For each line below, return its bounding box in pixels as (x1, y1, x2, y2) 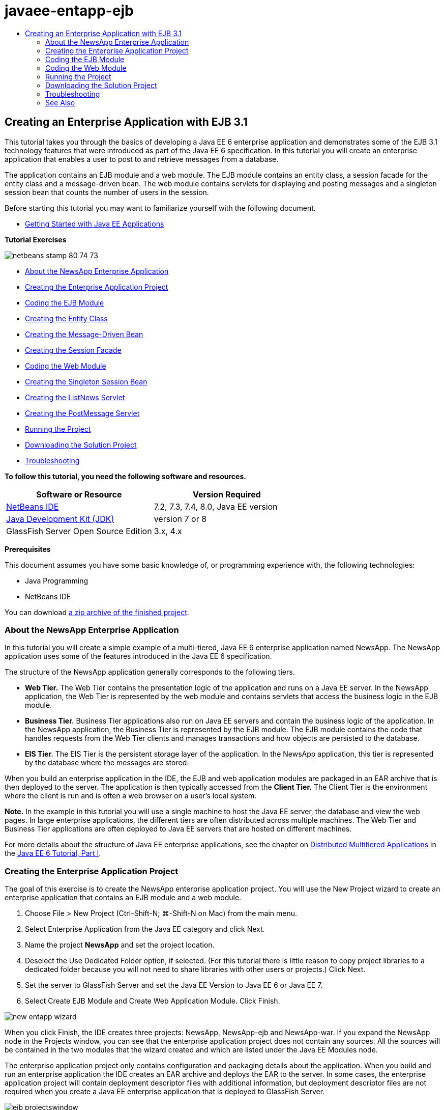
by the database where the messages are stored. (25, 758, 189, 767)
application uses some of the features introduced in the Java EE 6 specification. (5, 652, 272, 661)
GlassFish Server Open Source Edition (6, 525, 152, 536)
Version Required (193, 489, 261, 499)
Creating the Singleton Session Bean (25, 377, 147, 386)
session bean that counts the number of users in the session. (5, 187, 209, 197)
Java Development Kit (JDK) (6, 513, 114, 524)
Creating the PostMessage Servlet (25, 408, 140, 418)
